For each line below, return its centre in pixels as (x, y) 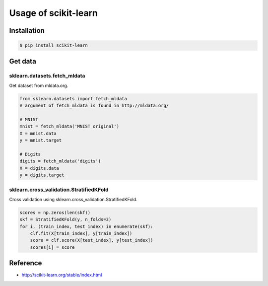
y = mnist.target (41, 141)
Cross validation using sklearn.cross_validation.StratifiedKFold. (73, 199)
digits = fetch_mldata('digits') (60, 161)
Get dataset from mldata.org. (39, 85)
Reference (26, 263)
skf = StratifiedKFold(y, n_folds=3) (66, 219)
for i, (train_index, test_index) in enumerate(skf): (86, 226)
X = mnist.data (38, 133)
